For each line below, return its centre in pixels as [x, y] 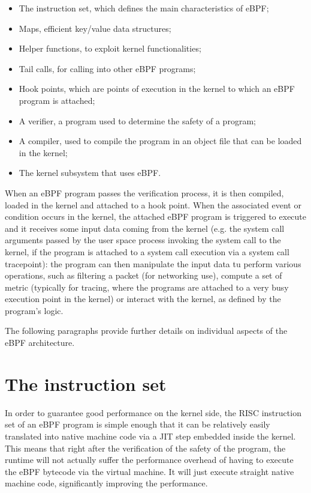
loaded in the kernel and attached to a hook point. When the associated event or [153, 204]
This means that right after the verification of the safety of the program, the [145, 448]
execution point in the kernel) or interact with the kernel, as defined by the [143, 299]
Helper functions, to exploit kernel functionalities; [110, 48]
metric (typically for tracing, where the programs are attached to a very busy [147, 287]
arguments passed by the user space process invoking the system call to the [143, 240]
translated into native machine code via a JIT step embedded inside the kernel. [150, 436]
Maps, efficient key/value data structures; [95, 28]
